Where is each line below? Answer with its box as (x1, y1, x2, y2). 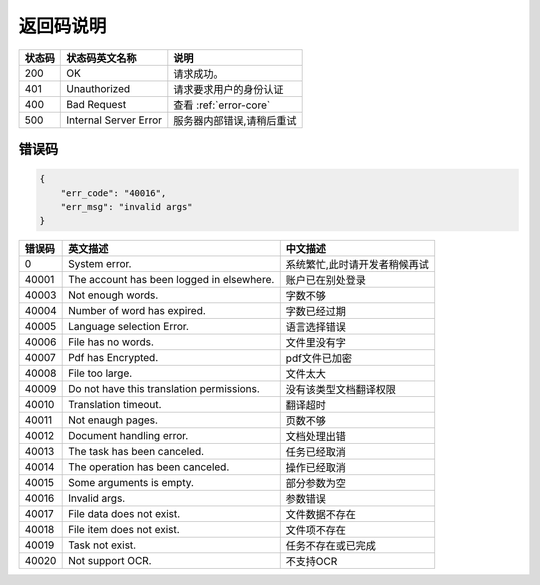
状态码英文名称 (66, 51, 137, 65)
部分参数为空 (285, 476, 347, 490)
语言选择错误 (285, 320, 347, 334)
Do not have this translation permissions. (68, 382, 260, 396)
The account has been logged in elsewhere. (68, 273, 275, 287)
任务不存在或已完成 (285, 539, 377, 553)
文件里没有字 (285, 336, 347, 350)
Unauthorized (66, 81, 131, 95)
